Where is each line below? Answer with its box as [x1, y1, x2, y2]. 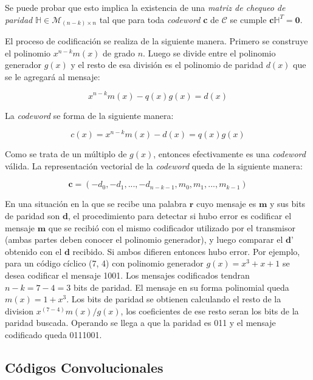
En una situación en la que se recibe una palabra [5, 197, 187, 210]
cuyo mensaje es [196, 197, 256, 210]
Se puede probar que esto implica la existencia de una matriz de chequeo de [5, 1, 286, 13]
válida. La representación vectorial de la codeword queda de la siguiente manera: [5, 159, 303, 172]
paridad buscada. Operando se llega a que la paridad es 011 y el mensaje [5, 316, 276, 329]
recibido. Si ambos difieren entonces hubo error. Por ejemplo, [72, 245, 300, 257]
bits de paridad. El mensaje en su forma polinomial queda [73, 280, 289, 293]
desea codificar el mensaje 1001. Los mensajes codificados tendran [5, 268, 250, 281]
